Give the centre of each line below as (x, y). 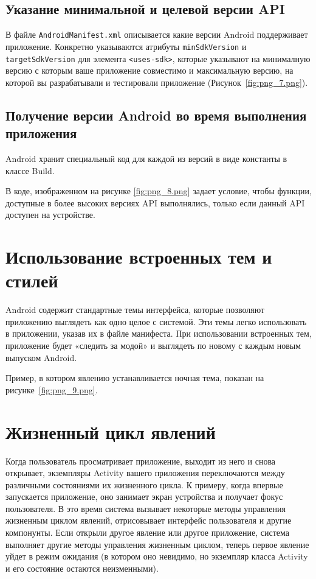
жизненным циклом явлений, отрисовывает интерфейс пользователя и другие (149, 520)
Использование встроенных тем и (139, 257)
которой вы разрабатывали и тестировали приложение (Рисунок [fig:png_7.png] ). (157, 82)
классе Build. (30, 170)
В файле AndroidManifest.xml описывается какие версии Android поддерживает (157, 34)
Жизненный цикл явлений (111, 431)
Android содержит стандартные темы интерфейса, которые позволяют (135, 310)
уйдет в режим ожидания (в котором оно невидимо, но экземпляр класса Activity (157, 556)
